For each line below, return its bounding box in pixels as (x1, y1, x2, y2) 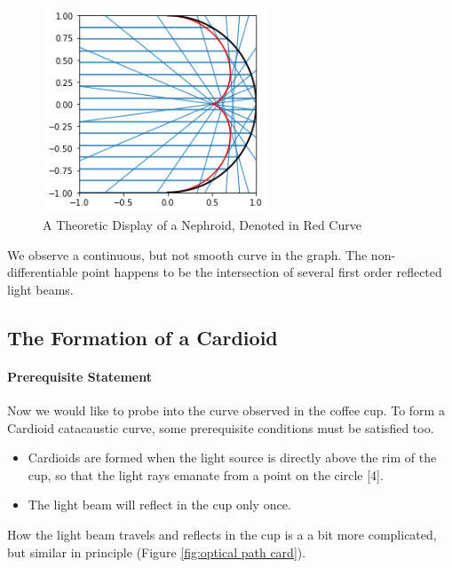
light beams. (7, 280, 74, 298)
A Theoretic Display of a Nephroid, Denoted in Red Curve (43, 216, 361, 234)
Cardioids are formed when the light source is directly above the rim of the (28, 448, 437, 467)
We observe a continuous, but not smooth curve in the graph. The (7, 245, 368, 264)
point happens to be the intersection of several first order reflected (82, 263, 442, 281)
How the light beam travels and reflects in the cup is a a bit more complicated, (7, 525, 437, 543)
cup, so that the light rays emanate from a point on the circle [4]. (28, 465, 384, 484)
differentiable (7, 263, 78, 281)
